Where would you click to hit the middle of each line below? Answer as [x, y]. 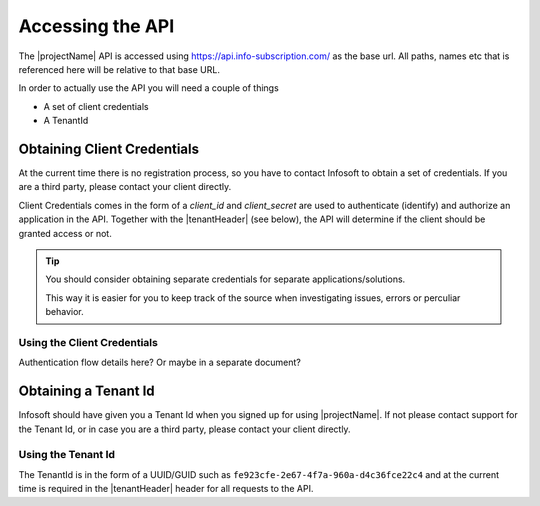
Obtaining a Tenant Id [86, 391]
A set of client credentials [96, 106]
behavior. [64, 312]
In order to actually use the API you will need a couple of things [148, 88]
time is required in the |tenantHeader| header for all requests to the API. [166, 489]
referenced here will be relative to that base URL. [119, 69]
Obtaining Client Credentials [109, 148]
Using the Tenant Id [66, 455]
